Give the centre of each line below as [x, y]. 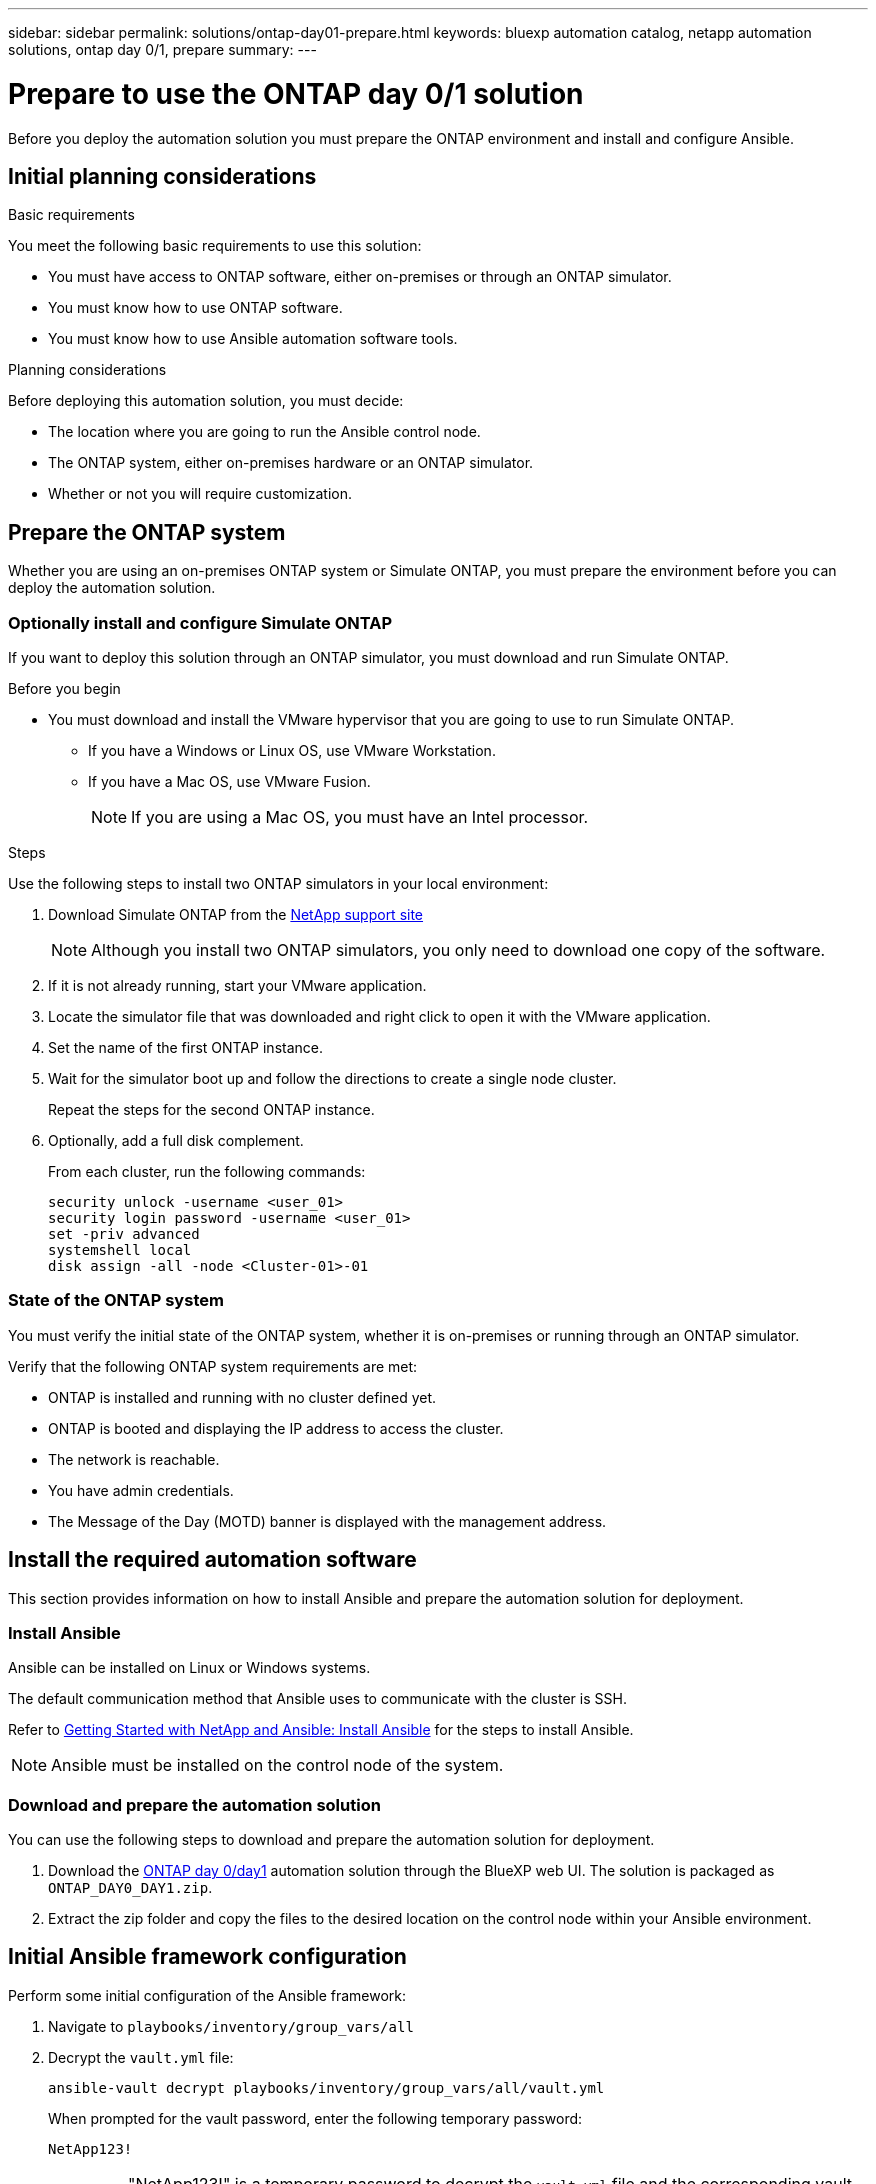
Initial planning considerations [162, 176]
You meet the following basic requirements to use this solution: [215, 246]
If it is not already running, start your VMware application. [237, 985]
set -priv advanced [124, 1233]
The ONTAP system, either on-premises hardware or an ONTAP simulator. [291, 463]
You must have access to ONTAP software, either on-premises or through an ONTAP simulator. [360, 277]
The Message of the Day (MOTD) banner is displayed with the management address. [327, 1521]
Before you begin [64, 688]
